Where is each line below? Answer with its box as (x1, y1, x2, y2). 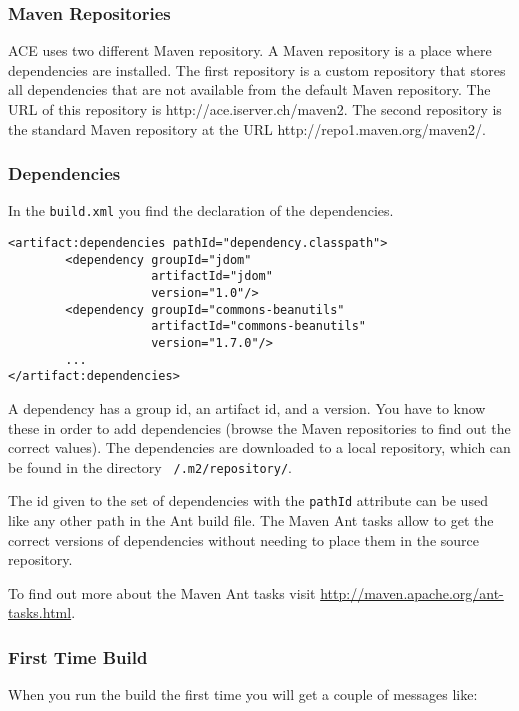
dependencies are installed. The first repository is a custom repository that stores (8, 59, 506, 80)
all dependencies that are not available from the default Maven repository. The (8, 79, 491, 100)
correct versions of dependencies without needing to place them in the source (8, 529, 479, 550)
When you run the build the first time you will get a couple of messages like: (8, 684, 478, 705)
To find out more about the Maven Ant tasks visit (8, 582, 316, 603)
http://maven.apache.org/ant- (320, 582, 504, 603)
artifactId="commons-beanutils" (151, 319, 366, 334)
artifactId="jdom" (151, 269, 273, 284)
